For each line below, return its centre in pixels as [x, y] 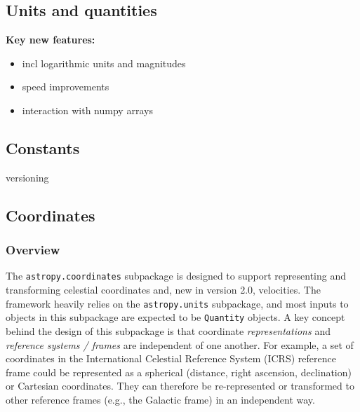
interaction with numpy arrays [87, 110]
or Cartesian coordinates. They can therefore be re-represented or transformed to [180, 386]
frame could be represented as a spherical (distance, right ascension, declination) [179, 372]
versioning [27, 177]
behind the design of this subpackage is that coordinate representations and [168, 330]
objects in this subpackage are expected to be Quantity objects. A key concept [175, 317]
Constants [43, 147]
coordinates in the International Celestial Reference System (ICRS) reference [171, 358]
